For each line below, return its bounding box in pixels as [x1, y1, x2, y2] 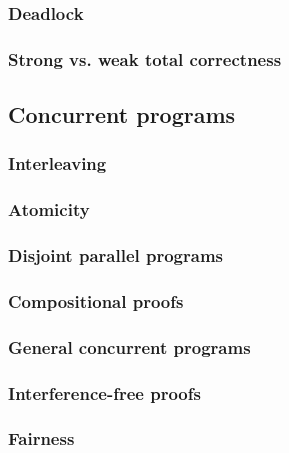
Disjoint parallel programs [8, 243, 224, 268]
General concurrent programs [8, 334, 251, 359]
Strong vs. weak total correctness [8, 46, 282, 71]
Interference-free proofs [8, 380, 201, 405]
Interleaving [8, 151, 107, 176]
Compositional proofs [8, 288, 184, 313]
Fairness [8, 426, 75, 451]
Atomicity [8, 197, 90, 222]
